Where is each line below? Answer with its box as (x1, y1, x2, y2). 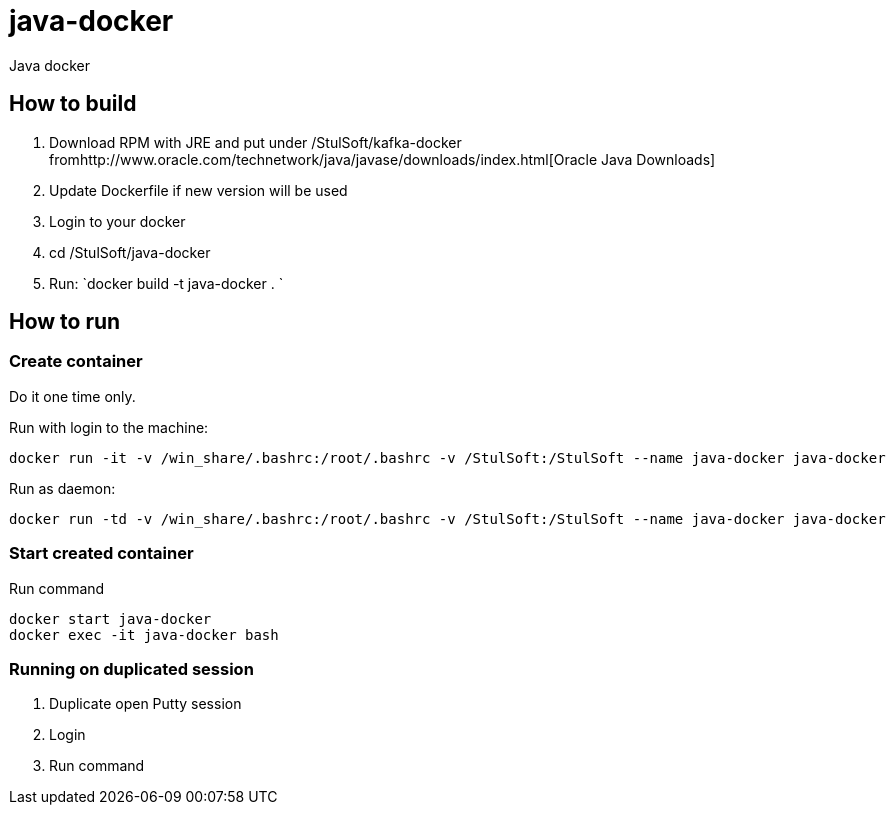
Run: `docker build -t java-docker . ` (49, 274, 284, 292)
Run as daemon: (9, 479, 116, 497)
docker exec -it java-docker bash (9, 626, 279, 643)
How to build (9, 91, 137, 117)
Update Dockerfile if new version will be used (49, 181, 348, 199)
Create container (9, 351, 143, 372)
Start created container (9, 543, 194, 564)
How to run (9, 309, 121, 335)
